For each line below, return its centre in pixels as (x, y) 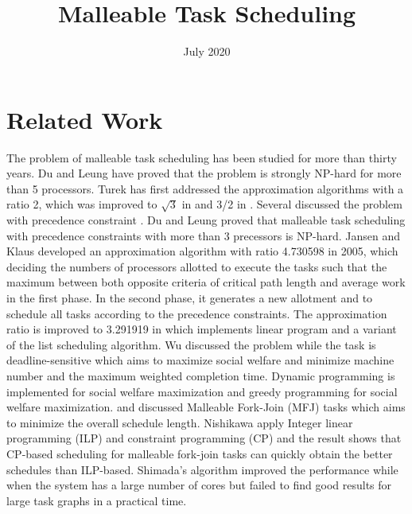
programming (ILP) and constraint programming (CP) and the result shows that (204, 438)
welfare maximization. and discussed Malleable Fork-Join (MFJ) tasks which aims (206, 407)
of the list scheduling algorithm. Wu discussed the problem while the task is (191, 344)
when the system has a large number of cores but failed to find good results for (199, 485)
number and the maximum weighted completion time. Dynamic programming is (201, 375)
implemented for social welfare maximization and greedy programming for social (202, 391)
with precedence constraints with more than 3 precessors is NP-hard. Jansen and (204, 235)
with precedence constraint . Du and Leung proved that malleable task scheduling (206, 220)
